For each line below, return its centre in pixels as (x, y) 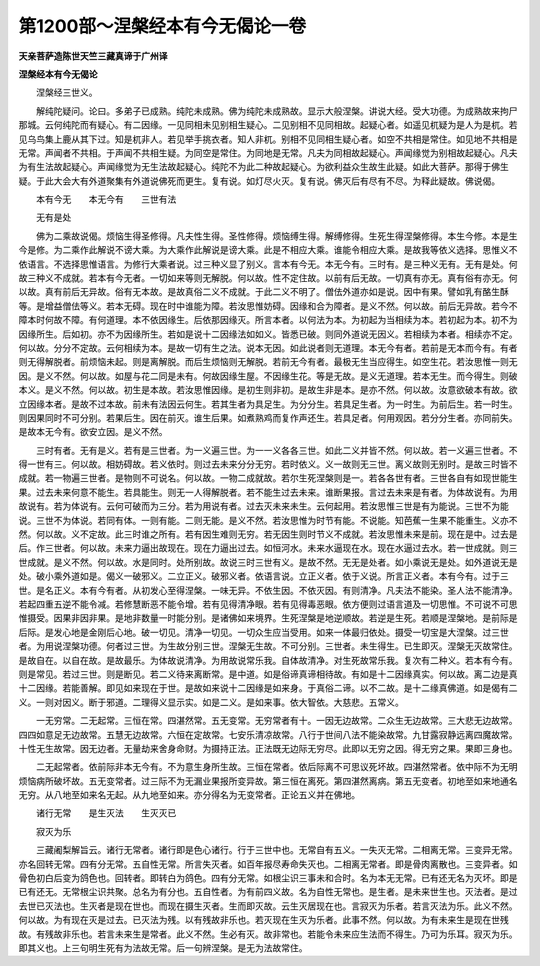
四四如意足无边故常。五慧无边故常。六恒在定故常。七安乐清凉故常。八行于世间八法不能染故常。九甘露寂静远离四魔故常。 (268, 734)
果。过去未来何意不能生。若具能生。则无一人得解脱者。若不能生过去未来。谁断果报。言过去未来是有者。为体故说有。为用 (268, 492)
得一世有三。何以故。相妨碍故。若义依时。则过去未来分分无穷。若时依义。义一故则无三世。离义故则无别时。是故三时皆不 (268, 464)
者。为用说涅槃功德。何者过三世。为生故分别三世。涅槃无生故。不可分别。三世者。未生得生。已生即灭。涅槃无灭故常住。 (268, 646)
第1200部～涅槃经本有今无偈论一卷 (162, 26)
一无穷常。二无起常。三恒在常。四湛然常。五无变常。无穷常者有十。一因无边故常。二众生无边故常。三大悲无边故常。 (276, 721)
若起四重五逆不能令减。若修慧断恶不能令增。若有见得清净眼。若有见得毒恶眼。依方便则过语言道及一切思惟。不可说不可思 (268, 604)
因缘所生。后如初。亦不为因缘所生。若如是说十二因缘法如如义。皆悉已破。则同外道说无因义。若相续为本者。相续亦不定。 (268, 334)
